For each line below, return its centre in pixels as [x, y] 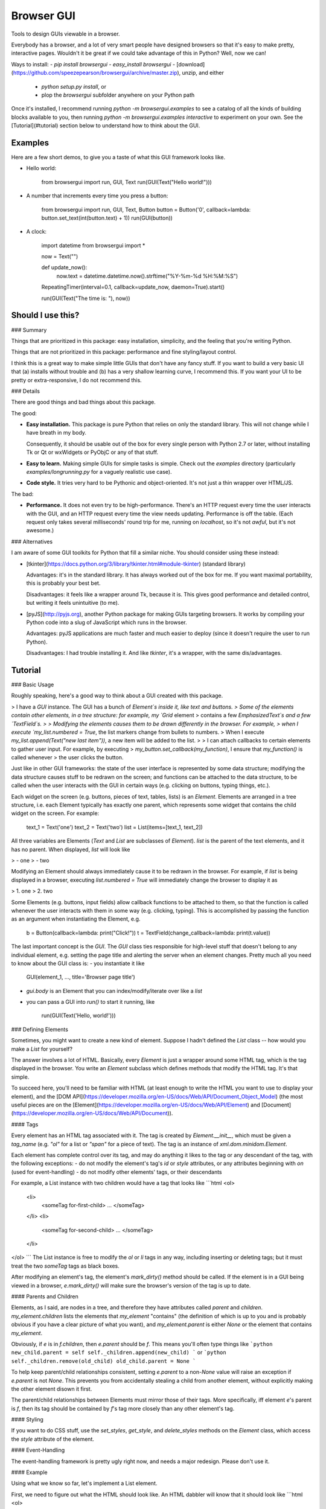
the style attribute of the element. [53, 1439]
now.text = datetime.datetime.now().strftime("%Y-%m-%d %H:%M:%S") [147, 276]
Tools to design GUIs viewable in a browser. [66, 34]
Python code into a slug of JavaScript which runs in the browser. [107, 622]
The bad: [22, 494]
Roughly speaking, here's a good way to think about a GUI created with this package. [117, 696]
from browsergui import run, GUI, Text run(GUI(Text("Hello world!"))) [127, 182]
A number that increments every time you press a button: [97, 196]
